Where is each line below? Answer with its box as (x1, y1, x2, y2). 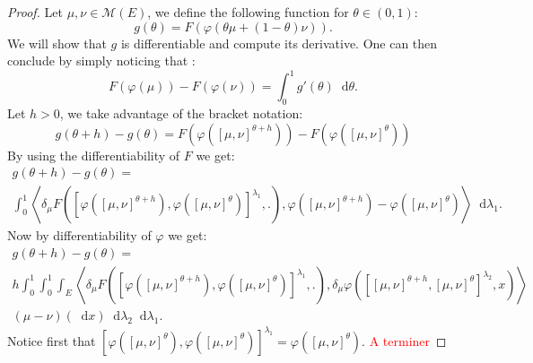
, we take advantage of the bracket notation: (59, 104, 303, 123)
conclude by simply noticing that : (7, 51, 196, 70)
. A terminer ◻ (362, 331, 447, 350)
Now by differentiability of (7, 226, 152, 245)
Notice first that (7, 331, 96, 350)
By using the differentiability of (7, 145, 180, 164)
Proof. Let (7, 3, 63, 21)
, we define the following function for (147, 3, 349, 21)
